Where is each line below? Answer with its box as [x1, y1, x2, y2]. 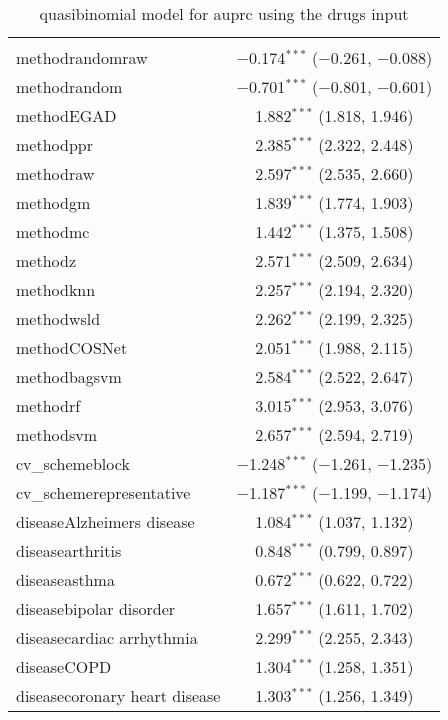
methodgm [16, 191, 91, 214]
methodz [16, 249, 77, 272]
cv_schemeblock [16, 452, 130, 475]
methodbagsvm [16, 365, 122, 388]
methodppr [16, 133, 93, 156]
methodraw [16, 162, 95, 185]
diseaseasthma [16, 568, 115, 591]
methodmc [16, 220, 90, 243]
